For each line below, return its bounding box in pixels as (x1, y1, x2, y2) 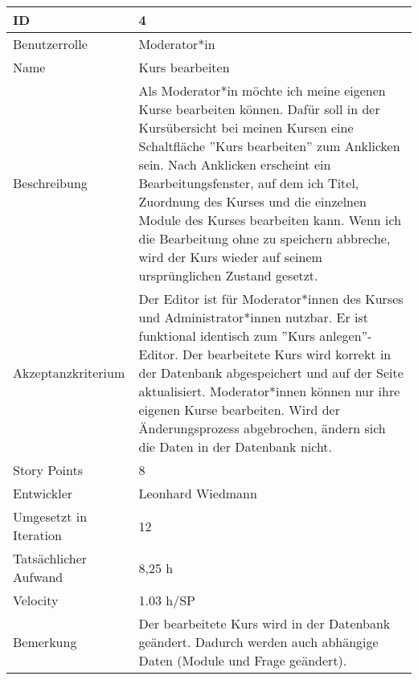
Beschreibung (13, 174, 88, 192)
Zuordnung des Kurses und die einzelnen (138, 192, 367, 211)
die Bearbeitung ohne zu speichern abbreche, (138, 229, 391, 248)
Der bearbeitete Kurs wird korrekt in (182, 345, 391, 363)
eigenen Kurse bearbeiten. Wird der (138, 400, 340, 419)
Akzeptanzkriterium (13, 363, 125, 382)
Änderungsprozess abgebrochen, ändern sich (138, 419, 386, 437)
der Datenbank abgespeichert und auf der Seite (138, 363, 404, 382)
